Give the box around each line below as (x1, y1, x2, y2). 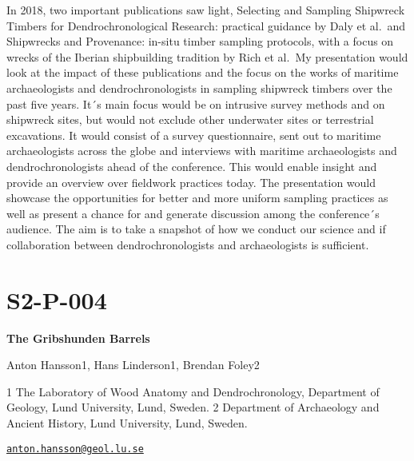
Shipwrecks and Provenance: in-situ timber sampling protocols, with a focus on (6, 33, 394, 50)
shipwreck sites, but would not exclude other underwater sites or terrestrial (6, 111, 374, 128)
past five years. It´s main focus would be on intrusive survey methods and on (6, 95, 385, 112)
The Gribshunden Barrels (6, 329, 150, 346)
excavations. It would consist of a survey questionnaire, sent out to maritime (6, 126, 381, 143)
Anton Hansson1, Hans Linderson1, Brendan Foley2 (6, 356, 260, 373)
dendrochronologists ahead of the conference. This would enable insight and (6, 157, 377, 174)
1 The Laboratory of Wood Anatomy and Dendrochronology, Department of (6, 383, 380, 399)
